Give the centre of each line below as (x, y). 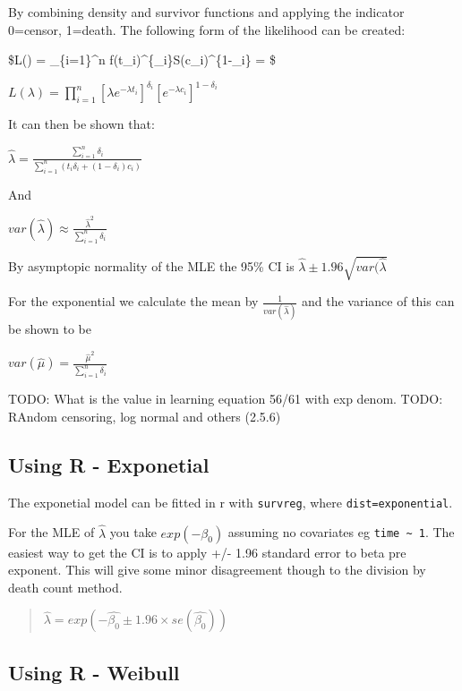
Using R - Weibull (94, 672)
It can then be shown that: (81, 124)
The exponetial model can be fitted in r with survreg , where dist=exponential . (231, 502)
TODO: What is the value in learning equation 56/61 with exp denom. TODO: (226, 399)
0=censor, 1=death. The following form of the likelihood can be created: (207, 29)
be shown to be (50, 329)
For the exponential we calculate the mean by (133, 301)
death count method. (65, 587)
